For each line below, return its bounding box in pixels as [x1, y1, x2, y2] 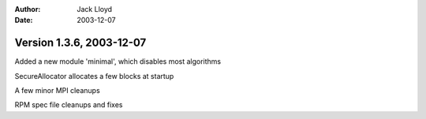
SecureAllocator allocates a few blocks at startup [14, 71, 174, 80]
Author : [14, 5, 41, 13]
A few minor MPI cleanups [14, 86, 100, 95]
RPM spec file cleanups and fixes [14, 100, 123, 110]
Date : [14, 16, 33, 25]
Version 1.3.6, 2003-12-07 [14, 36, 147, 50]
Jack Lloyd [77, 5, 113, 13]
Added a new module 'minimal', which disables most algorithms [14, 57, 222, 66]
